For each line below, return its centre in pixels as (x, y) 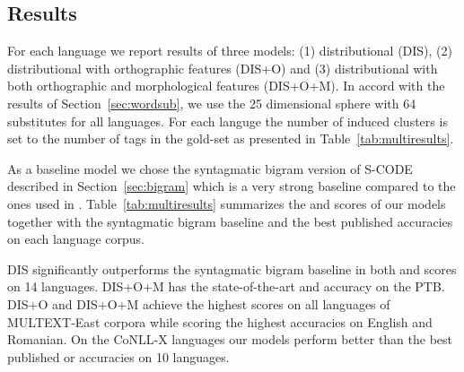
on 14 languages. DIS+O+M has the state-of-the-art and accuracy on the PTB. (226, 286)
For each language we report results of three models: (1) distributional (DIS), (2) (230, 51)
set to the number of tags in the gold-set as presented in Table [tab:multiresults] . (231, 138)
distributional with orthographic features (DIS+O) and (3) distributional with (223, 68)
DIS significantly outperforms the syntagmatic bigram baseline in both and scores (232, 268)
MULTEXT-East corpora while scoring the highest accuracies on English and (220, 321)
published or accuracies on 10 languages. (118, 356)
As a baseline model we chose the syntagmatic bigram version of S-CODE (210, 168)
